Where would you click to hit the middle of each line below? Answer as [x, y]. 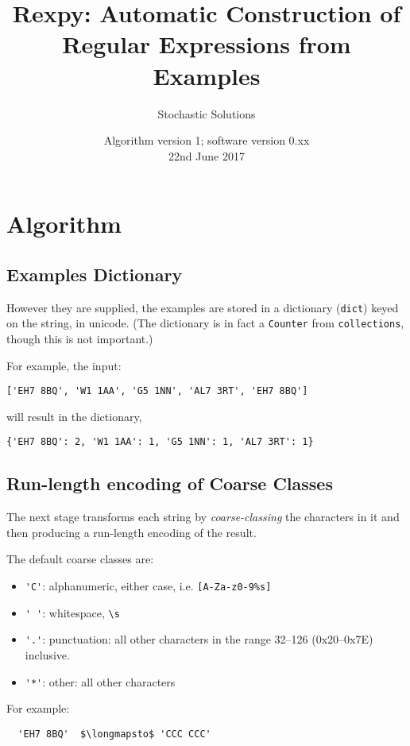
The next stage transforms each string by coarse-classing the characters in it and [203, 517]
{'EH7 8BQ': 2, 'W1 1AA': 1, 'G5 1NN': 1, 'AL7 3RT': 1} [160, 442]
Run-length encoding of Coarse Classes [170, 483]
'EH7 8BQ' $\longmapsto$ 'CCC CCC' [114, 734]
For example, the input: [64, 365]
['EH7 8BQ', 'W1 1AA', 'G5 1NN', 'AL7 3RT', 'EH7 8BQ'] [157, 391]
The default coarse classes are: [80, 559]
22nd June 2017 [207, 155]
